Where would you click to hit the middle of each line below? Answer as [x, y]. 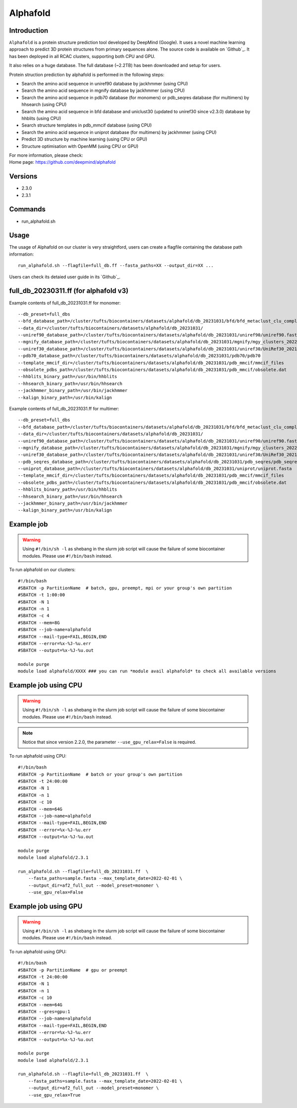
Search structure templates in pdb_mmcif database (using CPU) [87, 125]
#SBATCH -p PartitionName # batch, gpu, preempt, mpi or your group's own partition [125, 588]
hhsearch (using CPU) [44, 105]
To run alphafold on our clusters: [42, 570]
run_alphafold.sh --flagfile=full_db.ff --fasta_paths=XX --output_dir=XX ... [116, 266]
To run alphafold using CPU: [38, 756]
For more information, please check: [46, 155]
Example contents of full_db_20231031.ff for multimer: [64, 408]
